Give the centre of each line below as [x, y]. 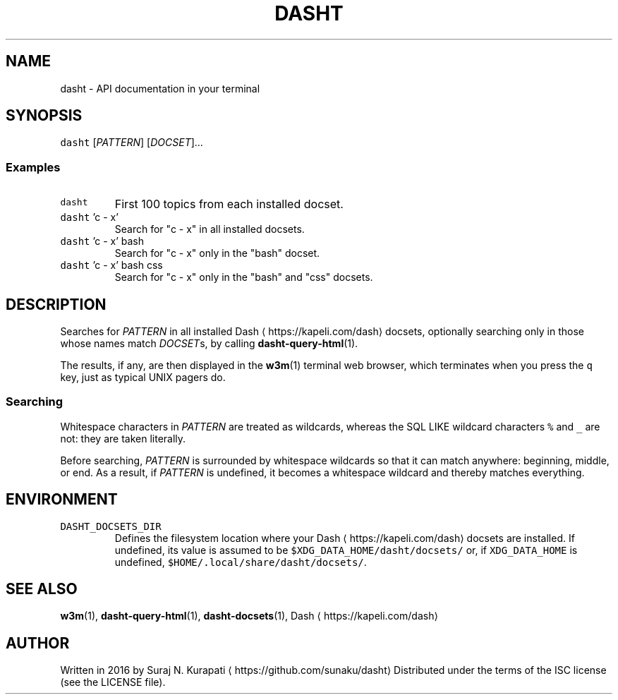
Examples [33, 167]
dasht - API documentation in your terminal [160, 88]
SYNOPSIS [44, 116]
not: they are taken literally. [123, 438]
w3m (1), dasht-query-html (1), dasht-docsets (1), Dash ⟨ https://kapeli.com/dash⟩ [249, 616]
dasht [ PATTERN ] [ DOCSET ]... [132, 143]
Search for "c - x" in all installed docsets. [210, 229]
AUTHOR [38, 643]
